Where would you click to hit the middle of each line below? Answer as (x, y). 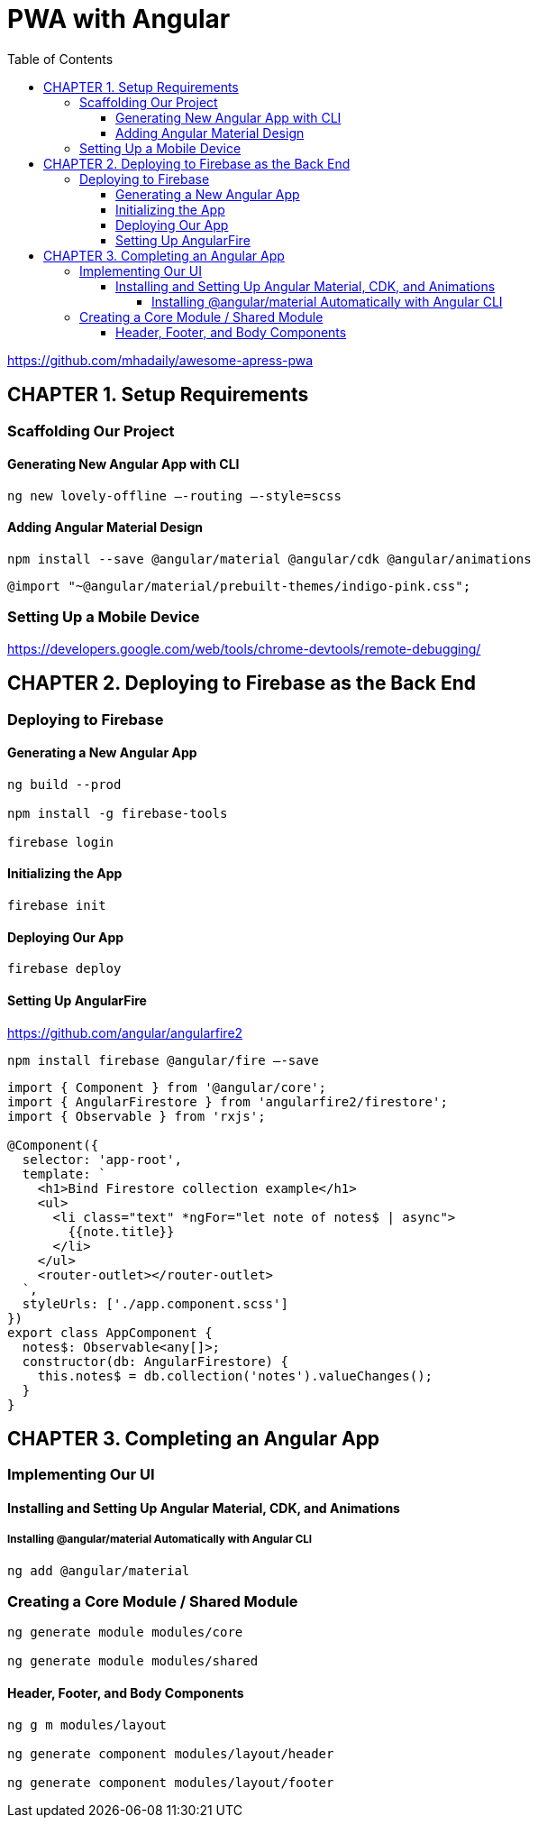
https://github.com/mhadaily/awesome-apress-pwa (160, 360)
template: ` (64, 1174)
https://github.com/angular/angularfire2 (125, 1032)
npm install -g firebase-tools (118, 813)
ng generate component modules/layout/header (171, 1753)
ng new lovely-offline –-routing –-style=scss (174, 495)
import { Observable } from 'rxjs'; (137, 1116)
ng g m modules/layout (87, 1724)
